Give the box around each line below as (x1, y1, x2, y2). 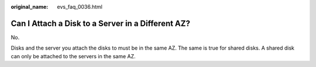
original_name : (11, 3, 49, 10)
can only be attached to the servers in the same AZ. (11, 52, 136, 59)
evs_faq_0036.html (57, 3, 102, 10)
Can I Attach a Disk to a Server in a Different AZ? (11, 18, 190, 29)
